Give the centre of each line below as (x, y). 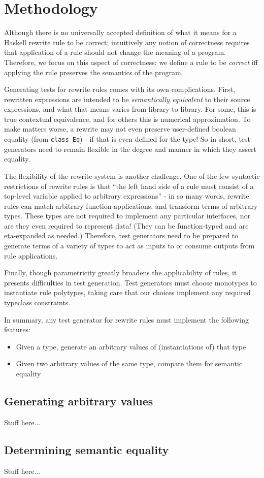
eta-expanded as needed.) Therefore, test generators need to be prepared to (121, 235)
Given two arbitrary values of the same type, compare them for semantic (129, 363)
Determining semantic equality (87, 449)
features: (17, 329)
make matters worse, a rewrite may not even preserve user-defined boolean (120, 129)
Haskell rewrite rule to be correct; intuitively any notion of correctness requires (127, 42)
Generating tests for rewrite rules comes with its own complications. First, (120, 89)
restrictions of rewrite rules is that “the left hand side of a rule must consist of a (129, 186)
